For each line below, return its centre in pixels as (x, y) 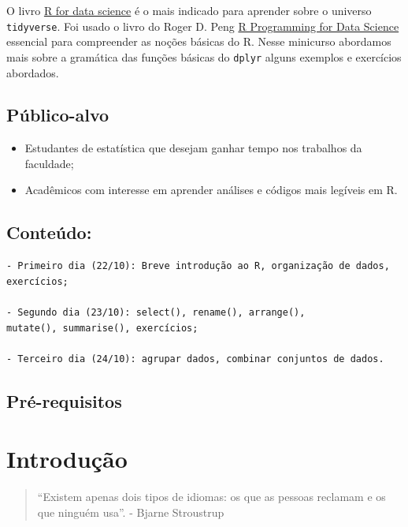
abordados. (33, 72)
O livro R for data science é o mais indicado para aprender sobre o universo (189, 10)
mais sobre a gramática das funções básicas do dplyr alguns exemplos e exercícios (204, 56)
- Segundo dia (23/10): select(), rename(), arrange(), (156, 313)
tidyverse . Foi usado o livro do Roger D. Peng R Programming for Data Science (203, 26)
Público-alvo (58, 115)
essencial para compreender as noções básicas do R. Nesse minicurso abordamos (199, 41)
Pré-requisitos (64, 400)
